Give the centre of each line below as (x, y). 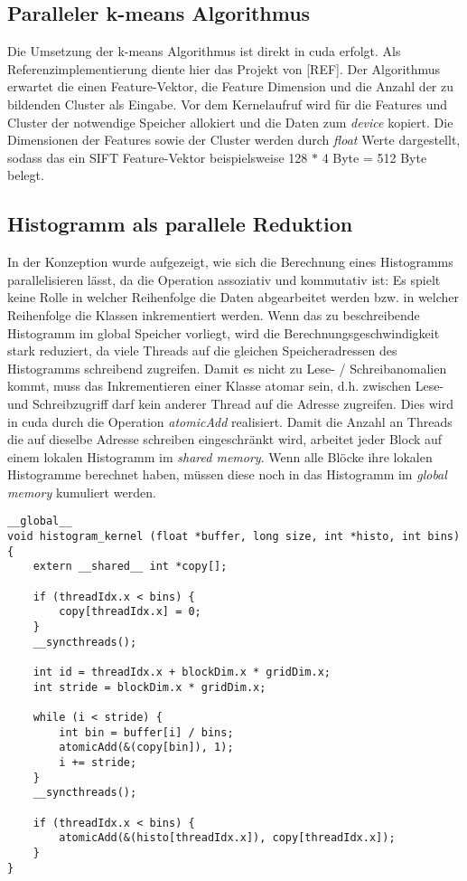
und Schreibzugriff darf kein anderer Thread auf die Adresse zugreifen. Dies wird (230, 403)
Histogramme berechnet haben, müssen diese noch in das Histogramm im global (227, 474)
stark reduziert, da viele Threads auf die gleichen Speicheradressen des (202, 351)
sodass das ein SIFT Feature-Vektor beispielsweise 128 (158, 157)
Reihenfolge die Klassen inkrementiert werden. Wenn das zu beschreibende (214, 314)
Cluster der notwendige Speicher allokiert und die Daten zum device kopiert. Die (230, 122)
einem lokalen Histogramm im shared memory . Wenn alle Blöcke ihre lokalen (220, 456)
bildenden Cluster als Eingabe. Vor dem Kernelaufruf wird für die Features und (228, 104)
